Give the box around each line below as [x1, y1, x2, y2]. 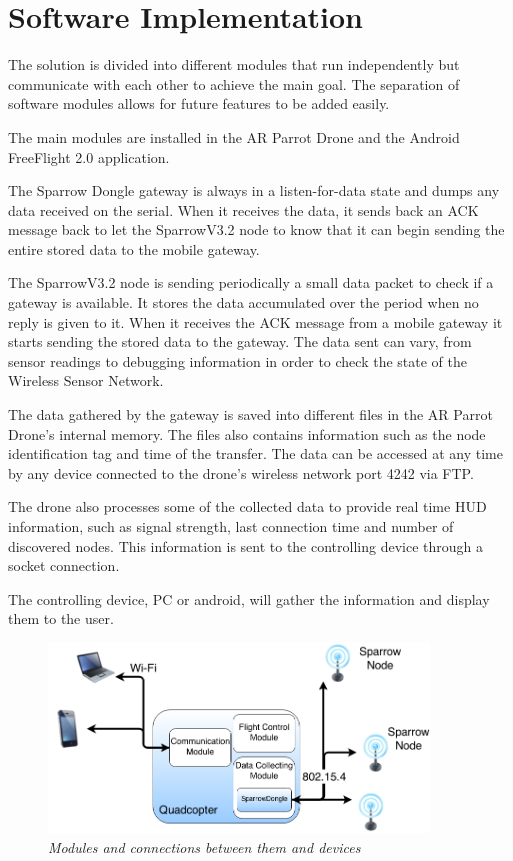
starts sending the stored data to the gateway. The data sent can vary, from [8, 331, 472, 352]
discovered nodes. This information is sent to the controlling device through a [8, 535, 483, 556]
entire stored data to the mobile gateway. [8, 238, 260, 259]
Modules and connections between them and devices [48, 836, 361, 857]
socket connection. [8, 555, 120, 576]
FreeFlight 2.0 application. [8, 146, 170, 167]
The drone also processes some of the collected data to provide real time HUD [8, 496, 487, 517]
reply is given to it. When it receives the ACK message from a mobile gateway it [8, 311, 503, 332]
